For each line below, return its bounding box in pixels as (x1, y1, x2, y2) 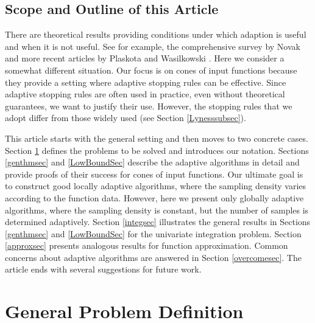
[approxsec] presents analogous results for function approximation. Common (5, 239, 288, 252)
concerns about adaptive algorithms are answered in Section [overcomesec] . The (5, 251, 302, 263)
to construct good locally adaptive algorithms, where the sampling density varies (5, 179, 306, 192)
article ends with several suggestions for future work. (5, 263, 202, 276)
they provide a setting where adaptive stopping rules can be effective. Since (5, 75, 286, 88)
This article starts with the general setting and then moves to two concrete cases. (5, 131, 308, 144)
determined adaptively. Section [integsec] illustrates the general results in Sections (5, 215, 311, 228)
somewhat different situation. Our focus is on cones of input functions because (5, 63, 297, 76)
